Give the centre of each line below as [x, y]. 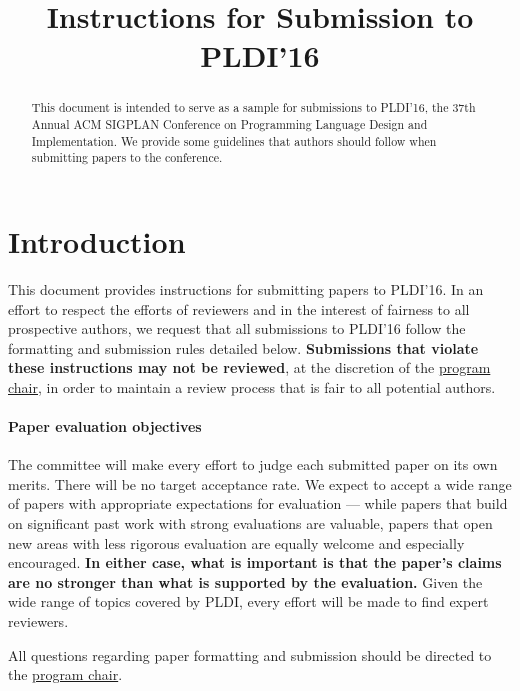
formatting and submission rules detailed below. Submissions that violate [243, 347]
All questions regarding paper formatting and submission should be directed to [250, 654]
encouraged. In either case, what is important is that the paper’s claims [255, 562]
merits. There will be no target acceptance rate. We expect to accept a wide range [260, 483]
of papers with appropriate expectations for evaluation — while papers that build [258, 503]
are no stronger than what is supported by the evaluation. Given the [245, 581]
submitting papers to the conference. [127, 157]
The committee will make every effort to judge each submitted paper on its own [253, 464]
